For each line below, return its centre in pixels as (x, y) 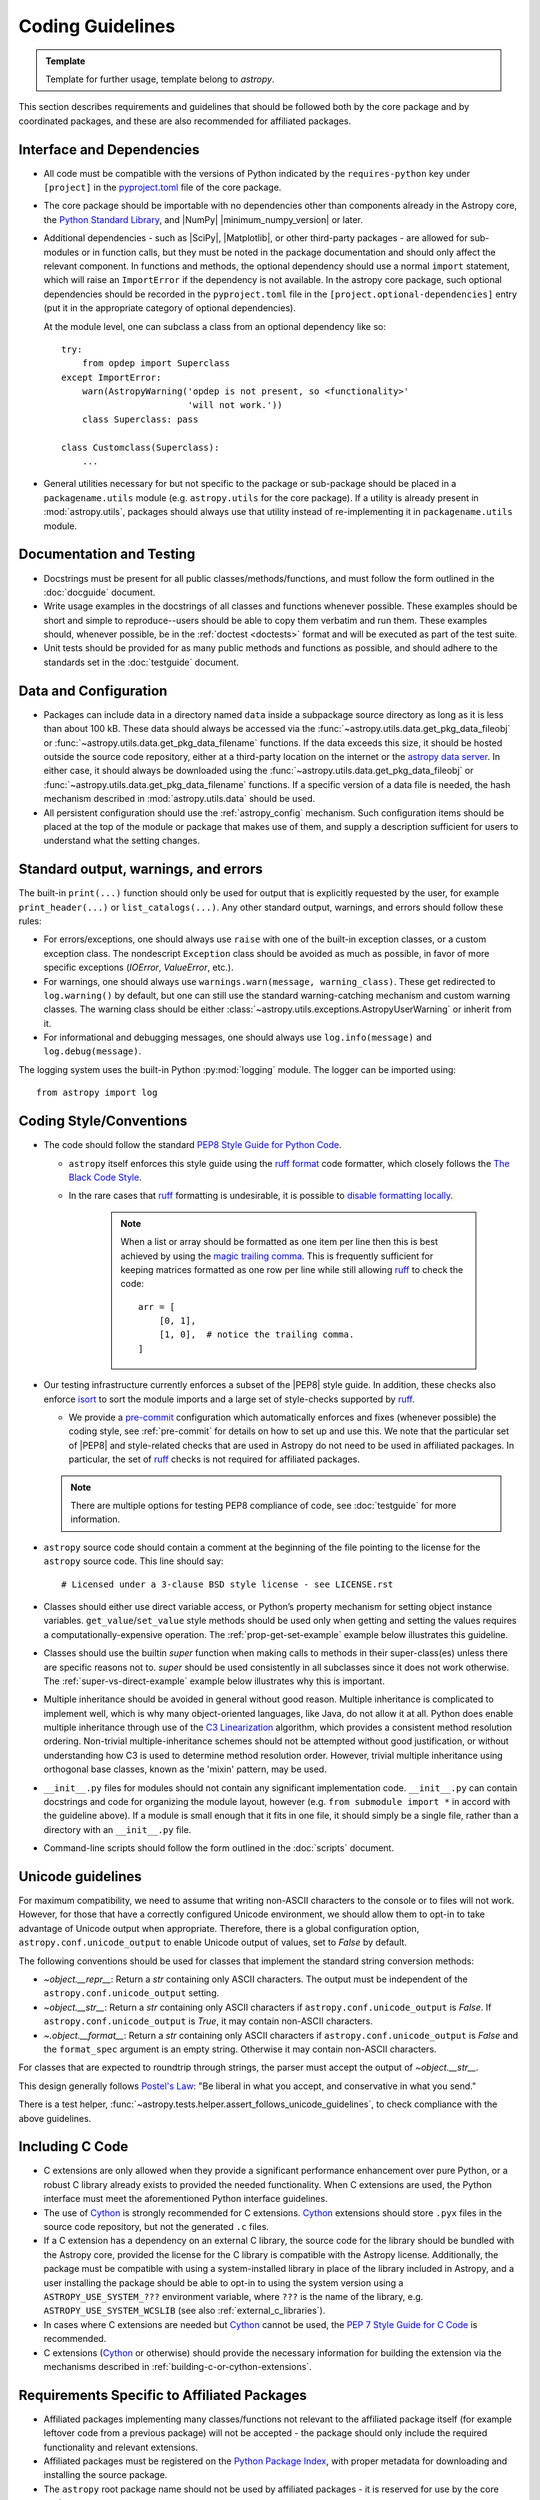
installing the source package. (105, 2475)
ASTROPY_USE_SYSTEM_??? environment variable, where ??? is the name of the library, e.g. (233, 2296)
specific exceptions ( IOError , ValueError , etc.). (138, 967)
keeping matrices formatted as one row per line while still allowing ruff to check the (292, 1269)
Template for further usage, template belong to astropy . (160, 79)
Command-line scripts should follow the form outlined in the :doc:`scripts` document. (219, 1848)
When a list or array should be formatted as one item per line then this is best (279, 1242)
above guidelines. (55, 2118)
